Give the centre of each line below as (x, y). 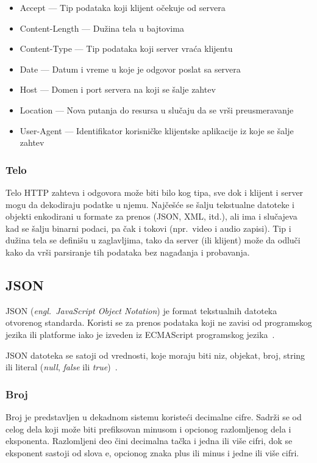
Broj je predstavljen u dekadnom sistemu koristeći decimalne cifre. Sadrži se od (154, 416)
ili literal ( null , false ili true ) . (62, 367)
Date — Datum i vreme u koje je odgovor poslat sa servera (130, 69)
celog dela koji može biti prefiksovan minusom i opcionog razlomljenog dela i (148, 429)
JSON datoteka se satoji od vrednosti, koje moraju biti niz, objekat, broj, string (155, 355)
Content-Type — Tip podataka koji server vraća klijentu (126, 48)
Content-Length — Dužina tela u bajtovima (102, 28)
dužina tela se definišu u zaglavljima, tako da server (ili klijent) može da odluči (153, 240)
